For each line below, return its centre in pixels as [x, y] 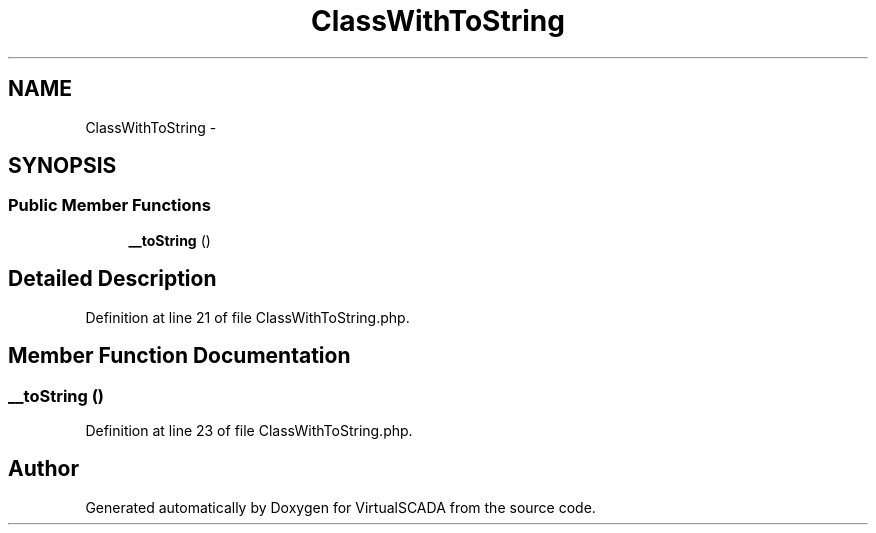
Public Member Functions [109, 205]
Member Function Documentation [179, 356]
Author [43, 469]
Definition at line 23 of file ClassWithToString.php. [249, 430]
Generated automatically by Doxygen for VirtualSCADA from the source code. [340, 507]
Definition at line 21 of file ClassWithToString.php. [247, 317]
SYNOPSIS [62, 166]
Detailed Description [112, 279]
